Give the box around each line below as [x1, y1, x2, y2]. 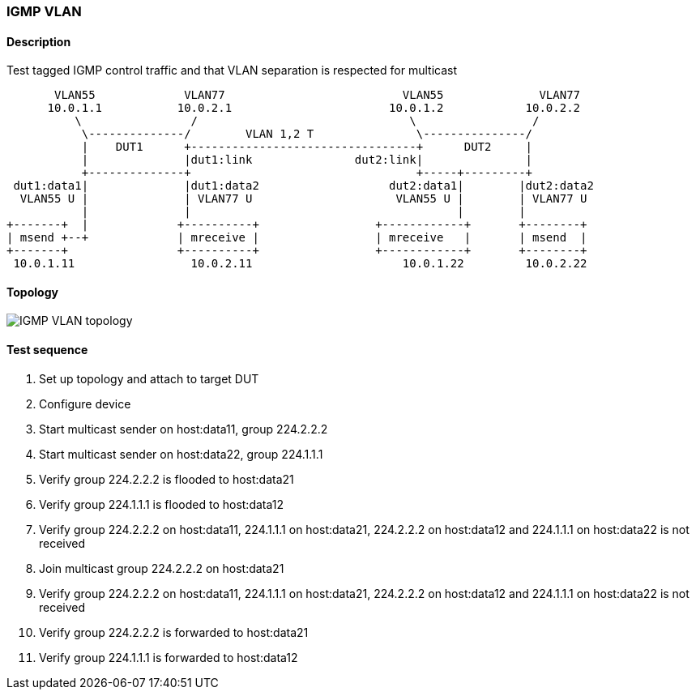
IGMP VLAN [6, 3, 82, 19]
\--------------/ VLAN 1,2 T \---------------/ [81, 127, 533, 141]
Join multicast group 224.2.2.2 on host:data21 [39, 561, 284, 575]
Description [6, 34, 71, 49]
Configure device [39, 396, 131, 411]
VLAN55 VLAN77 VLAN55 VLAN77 [54, 88, 581, 102]
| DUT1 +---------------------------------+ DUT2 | [81, 140, 533, 154]
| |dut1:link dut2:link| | [81, 153, 533, 167]
